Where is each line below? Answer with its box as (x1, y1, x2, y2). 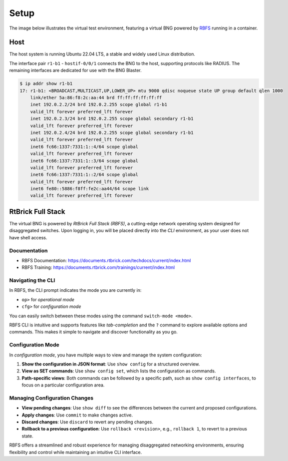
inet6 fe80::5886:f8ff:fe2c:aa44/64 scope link (30, 186, 149, 192)
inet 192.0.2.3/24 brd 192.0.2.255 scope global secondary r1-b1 (30, 116, 194, 122)
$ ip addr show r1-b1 (19, 81, 73, 87)
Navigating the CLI (9, 277, 55, 284)
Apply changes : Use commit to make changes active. (21, 412, 133, 418)
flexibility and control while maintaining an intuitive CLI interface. (9, 449, 142, 455)
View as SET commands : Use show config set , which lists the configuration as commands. (21, 368, 216, 374)
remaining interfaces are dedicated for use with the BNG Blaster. (9, 68, 142, 74)
